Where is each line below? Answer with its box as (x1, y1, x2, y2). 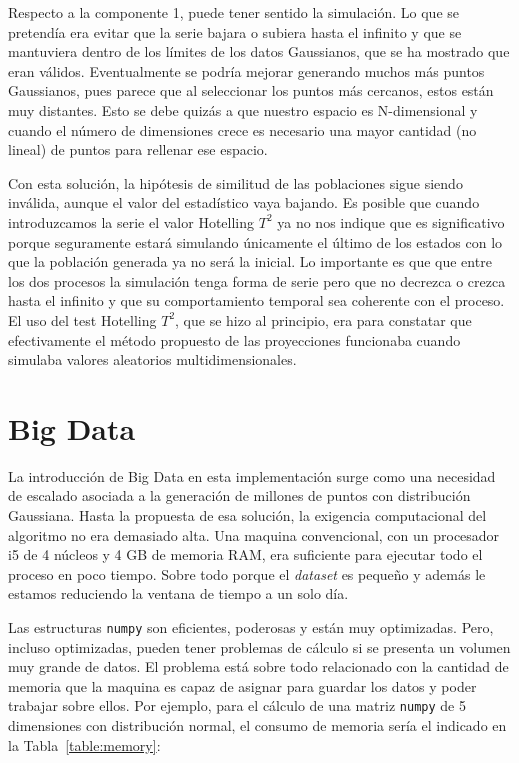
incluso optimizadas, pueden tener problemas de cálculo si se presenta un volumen (8, 636, 511, 657)
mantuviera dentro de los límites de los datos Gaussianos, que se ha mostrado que (8, 41, 510, 62)
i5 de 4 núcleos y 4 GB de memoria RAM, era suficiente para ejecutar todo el (8, 544, 483, 565)
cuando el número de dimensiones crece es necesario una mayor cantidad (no (8, 119, 477, 140)
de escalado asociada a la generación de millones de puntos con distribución (8, 485, 471, 506)
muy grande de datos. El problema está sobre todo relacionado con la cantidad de (8, 656, 509, 677)
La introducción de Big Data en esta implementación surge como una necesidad (8, 465, 496, 486)
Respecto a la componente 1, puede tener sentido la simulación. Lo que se (8, 2, 460, 22)
